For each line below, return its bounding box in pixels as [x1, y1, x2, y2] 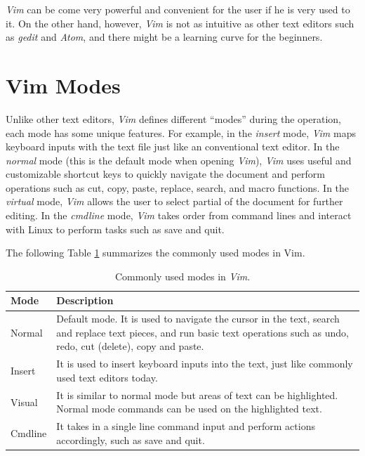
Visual [11, 394, 38, 409]
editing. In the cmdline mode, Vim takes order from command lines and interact [6, 208, 352, 223]
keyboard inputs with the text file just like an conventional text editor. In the [6, 139, 340, 154]
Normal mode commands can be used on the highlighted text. [56, 401, 322, 416]
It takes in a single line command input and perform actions [56, 419, 315, 434]
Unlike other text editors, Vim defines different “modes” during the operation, [6, 111, 341, 126]
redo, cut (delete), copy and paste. [56, 339, 204, 353]
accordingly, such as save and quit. [56, 432, 205, 447]
